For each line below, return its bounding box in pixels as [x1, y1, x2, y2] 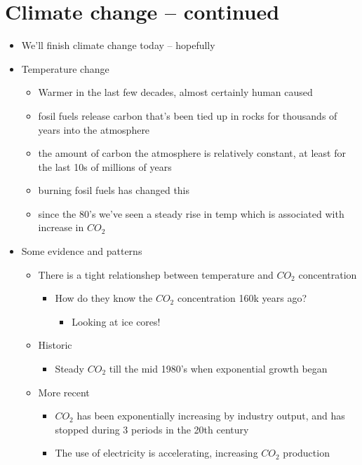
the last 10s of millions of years [38, 159, 172, 174]
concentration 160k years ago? [177, 291, 307, 305]
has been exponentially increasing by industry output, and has [76, 408, 345, 423]
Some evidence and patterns [21, 244, 142, 258]
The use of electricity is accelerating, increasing [55, 445, 258, 460]
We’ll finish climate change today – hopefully [21, 38, 215, 53]
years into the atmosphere [38, 122, 150, 137]
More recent [38, 384, 90, 399]
